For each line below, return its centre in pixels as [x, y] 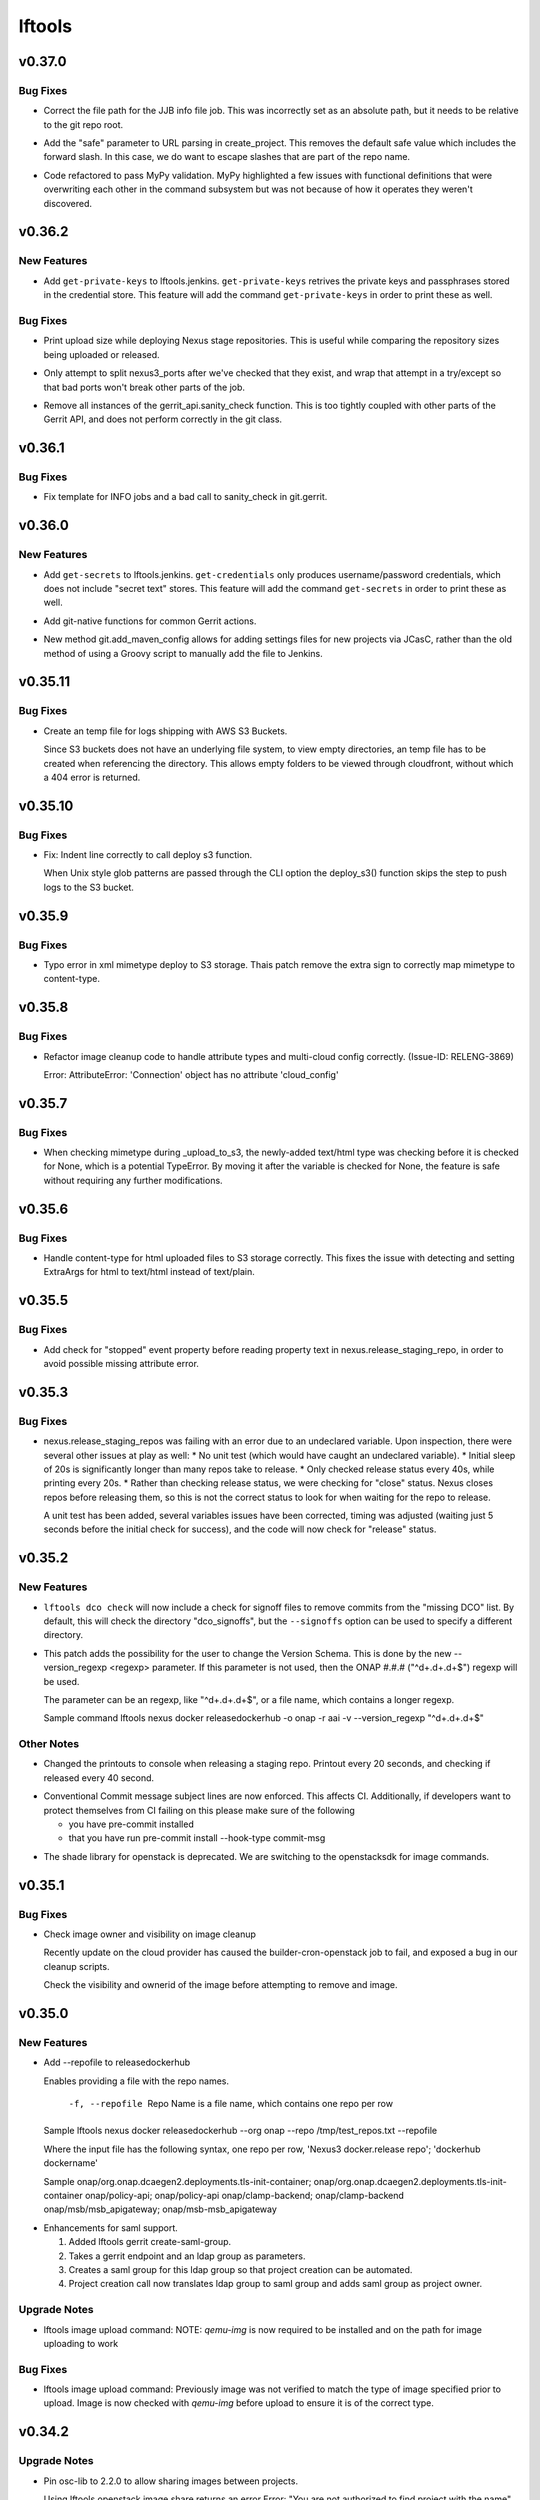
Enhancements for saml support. [111, 2227]
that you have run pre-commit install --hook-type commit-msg [197, 1838]
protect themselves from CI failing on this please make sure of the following [199, 1810]
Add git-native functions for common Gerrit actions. [150, 621]
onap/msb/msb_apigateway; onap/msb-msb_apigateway [160, 2209]
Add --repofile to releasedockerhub [117, 2062]
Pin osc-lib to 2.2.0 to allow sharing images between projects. [171, 2481]
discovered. [68, 203]
